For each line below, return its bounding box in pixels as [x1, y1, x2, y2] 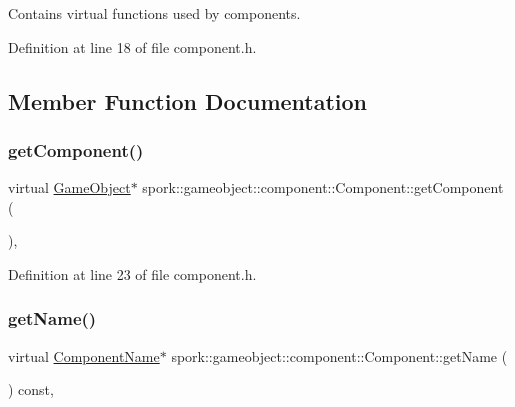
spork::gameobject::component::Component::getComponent [142, 177, 504, 198]
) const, [8, 379, 54, 400]
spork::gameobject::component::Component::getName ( [171, 345, 508, 366]
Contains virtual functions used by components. [8, 3, 301, 23]
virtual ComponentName [8, 345, 160, 366]
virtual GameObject [8, 177, 131, 198]
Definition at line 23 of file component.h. [8, 263, 257, 284]
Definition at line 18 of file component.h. [8, 36, 257, 57]
